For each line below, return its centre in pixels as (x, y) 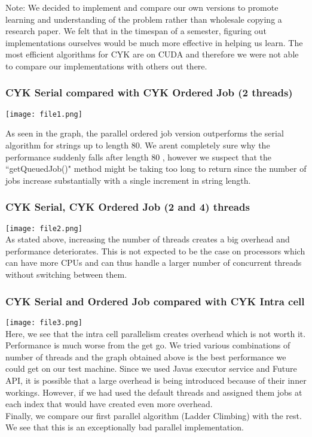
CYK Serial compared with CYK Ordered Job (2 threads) (149, 92)
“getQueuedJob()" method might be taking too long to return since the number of (156, 169)
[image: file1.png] (44, 114)
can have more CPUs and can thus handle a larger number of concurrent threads (154, 262)
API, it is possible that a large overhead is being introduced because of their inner (156, 380)
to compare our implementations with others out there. (106, 66)
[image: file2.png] (44, 228)
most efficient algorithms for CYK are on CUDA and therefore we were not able (152, 54)
